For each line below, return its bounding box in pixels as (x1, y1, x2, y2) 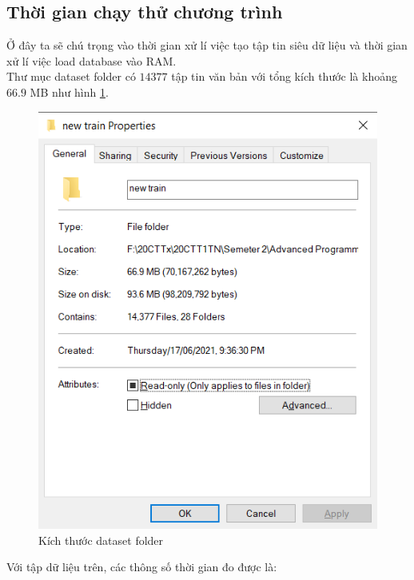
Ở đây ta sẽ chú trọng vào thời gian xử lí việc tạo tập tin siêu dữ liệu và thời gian (6, 37, 408, 54)
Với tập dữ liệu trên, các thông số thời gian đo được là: (6, 558, 277, 575)
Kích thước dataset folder (38, 531, 164, 548)
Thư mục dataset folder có (6, 68, 136, 85)
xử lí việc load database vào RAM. (6, 52, 177, 69)
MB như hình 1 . (30, 83, 109, 100)
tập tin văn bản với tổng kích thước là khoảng (171, 68, 397, 85)
